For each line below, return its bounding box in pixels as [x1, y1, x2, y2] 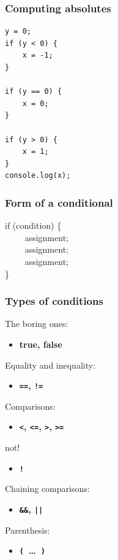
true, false [19, 337, 62, 350]
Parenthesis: [5, 523, 50, 536]
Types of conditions [5, 293, 103, 309]
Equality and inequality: [5, 358, 96, 371]
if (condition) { [5, 219, 62, 232]
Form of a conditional [5, 194, 113, 210]
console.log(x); [5, 171, 71, 180]
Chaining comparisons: [5, 482, 90, 495]
